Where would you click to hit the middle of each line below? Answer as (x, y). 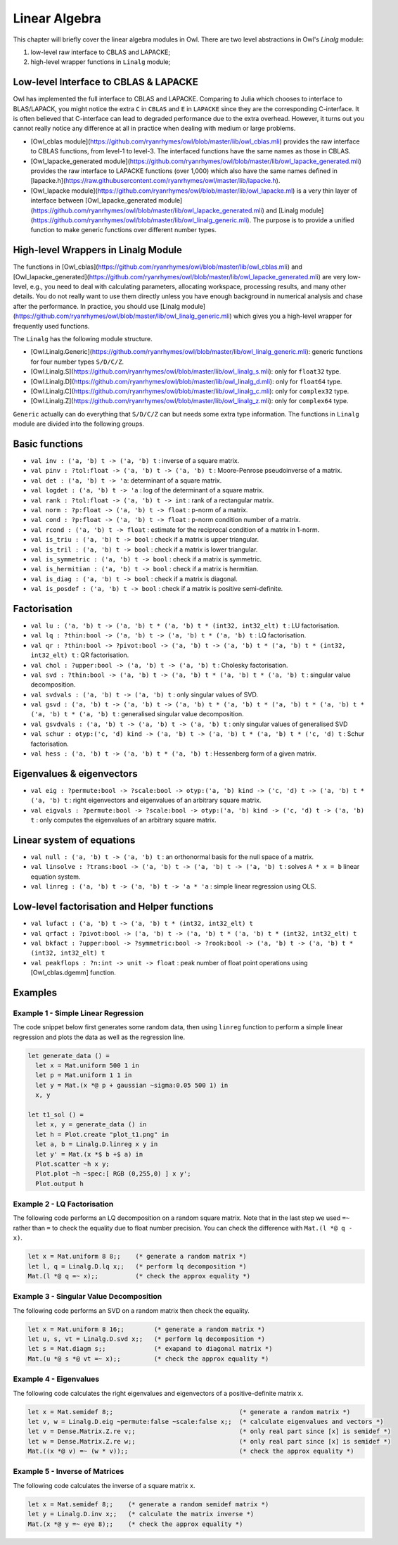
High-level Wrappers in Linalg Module (98, 250)
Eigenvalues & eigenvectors (76, 774)
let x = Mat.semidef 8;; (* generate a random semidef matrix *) (148, 1504)
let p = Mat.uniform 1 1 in (84, 1075)
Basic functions (48, 444)
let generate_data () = (69, 1056)
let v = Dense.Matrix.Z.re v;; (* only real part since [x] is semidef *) (210, 1431)
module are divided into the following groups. (78, 424)
